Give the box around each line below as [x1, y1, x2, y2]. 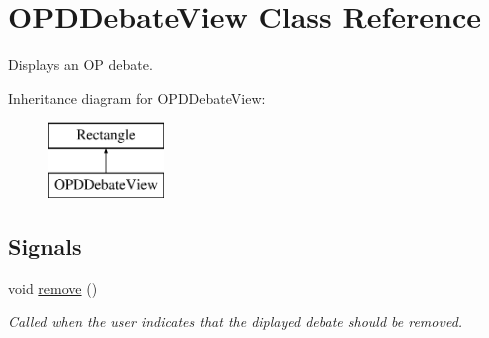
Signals [8, 230, 82, 261]
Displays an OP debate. [8, 54, 153, 75]
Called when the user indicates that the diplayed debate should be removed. [8, 311, 463, 332]
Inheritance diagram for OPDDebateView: [8, 87, 266, 108]
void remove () [8, 277, 98, 298]
